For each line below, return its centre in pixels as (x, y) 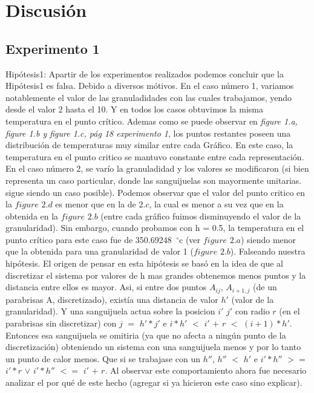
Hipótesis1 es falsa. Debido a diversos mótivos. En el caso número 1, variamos (150, 86)
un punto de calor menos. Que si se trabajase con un (103, 358)
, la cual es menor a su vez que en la (216, 204)
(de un (265, 287)
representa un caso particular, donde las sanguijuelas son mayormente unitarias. (154, 180)
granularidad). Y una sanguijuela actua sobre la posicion (110, 311)
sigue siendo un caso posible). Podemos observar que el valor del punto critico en (155, 192)
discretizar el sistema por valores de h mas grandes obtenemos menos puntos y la (156, 275)
